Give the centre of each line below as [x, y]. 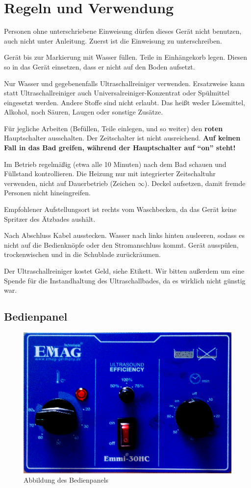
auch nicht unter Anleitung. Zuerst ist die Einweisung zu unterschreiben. [113, 40]
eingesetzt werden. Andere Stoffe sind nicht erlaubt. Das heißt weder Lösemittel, [125, 102]
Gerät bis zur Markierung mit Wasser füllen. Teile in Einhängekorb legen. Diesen [126, 57]
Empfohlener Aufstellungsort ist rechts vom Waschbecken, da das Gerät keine [120, 209]
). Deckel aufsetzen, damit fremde [195, 183]
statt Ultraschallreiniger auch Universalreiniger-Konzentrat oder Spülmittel [117, 93]
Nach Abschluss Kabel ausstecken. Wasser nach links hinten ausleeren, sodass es [125, 235]
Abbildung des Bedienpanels [66, 480]
